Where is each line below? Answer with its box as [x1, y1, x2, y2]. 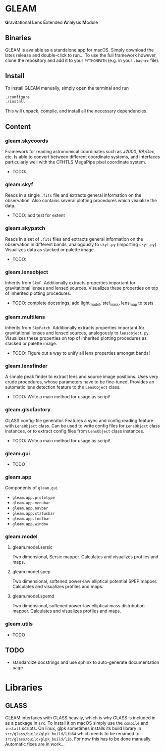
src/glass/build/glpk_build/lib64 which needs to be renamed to [5, 730, 140, 736]
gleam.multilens [5, 313, 46, 320]
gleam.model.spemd [12, 593, 55, 599]
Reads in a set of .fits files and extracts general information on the [5, 236, 144, 242]
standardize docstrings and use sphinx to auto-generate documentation [12, 659, 160, 665]
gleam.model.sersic [12, 544, 53, 550]
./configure [5, 95, 30, 100]
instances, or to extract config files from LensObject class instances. [5, 428, 145, 434]
